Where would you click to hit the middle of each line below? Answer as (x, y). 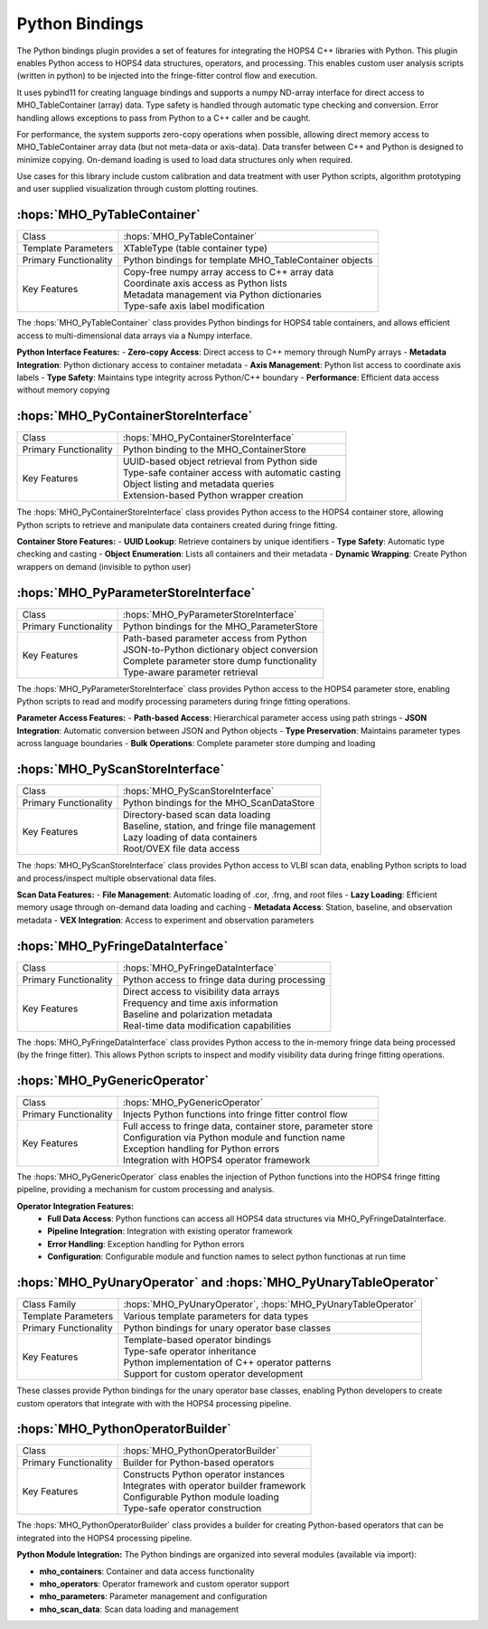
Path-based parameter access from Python (215, 638)
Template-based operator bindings (197, 1340)
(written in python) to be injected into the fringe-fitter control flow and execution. (167, 76)
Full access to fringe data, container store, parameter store (248, 1126)
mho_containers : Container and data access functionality (147, 1571)
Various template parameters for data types (216, 1316)
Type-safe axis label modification (194, 306)
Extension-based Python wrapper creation (213, 496)
